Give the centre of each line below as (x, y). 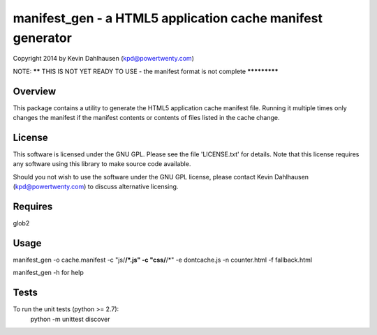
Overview (35, 91)
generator (43, 38)
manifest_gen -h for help (48, 273)
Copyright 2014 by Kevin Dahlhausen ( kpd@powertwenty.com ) (104, 59)
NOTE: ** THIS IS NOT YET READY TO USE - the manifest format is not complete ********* (146, 71)
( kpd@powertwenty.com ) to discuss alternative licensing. (96, 187)
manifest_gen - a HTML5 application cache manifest (168, 18)
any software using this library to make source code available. (102, 164)
